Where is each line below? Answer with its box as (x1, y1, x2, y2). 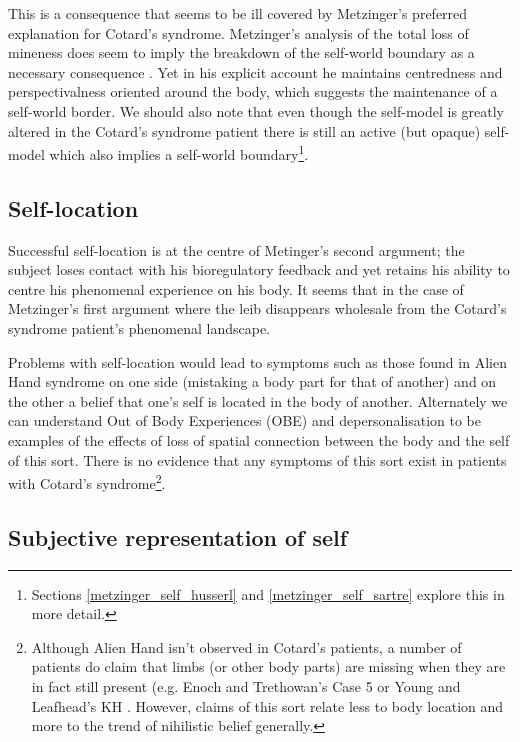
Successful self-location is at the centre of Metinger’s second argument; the (8, 239, 465, 260)
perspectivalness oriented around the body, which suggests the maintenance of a (8, 81, 498, 102)
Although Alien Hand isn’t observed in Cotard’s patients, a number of (31, 636, 462, 657)
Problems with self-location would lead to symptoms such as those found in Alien (8, 351, 507, 372)
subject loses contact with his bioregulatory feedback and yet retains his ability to (8, 259, 510, 280)
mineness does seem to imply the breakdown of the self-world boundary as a (8, 42, 475, 63)
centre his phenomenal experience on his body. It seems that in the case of (8, 278, 464, 299)
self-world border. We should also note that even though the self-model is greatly (8, 100, 504, 121)
